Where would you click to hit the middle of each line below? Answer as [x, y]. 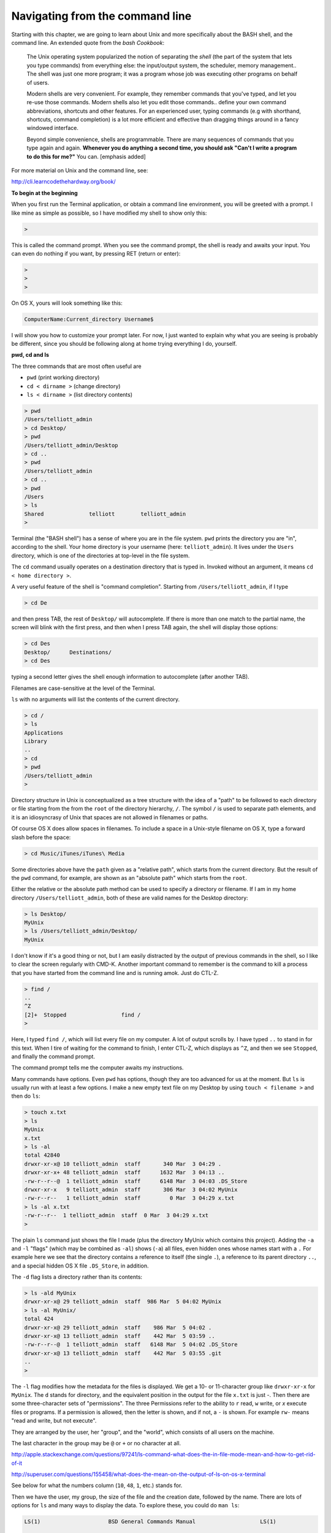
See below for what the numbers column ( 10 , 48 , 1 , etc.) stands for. [97, 1485]
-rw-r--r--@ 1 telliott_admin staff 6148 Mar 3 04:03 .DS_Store [136, 1181]
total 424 [39, 1319]
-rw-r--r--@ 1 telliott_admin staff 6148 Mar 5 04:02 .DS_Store [131, 1345]
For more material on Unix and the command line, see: [80, 170]
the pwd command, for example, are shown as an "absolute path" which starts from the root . [129, 877]
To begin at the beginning [44, 193]
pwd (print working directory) [63, 378]
